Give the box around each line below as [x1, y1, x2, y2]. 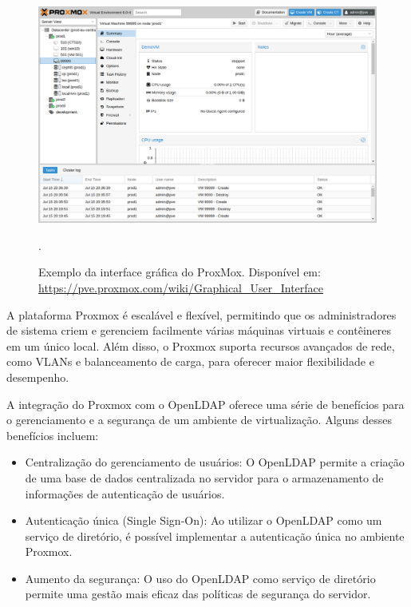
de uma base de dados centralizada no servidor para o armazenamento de [25, 469, 384, 486]
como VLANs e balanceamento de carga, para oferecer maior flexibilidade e [6, 353, 374, 370]
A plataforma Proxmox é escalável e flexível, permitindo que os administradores [6, 306, 397, 323]
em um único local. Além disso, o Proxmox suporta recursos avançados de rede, [6, 337, 395, 354]
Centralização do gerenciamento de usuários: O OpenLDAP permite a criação [25, 454, 405, 470]
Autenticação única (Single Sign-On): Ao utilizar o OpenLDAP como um [25, 512, 382, 529]
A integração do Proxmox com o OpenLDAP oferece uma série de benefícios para [6, 395, 405, 412]
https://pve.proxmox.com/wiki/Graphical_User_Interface [38, 279, 324, 296]
